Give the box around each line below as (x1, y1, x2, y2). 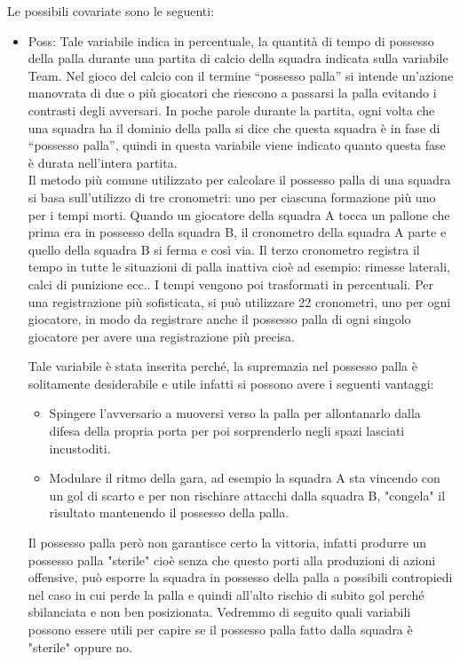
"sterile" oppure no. (28, 637, 132, 656)
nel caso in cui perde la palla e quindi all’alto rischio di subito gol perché (28, 585, 424, 603)
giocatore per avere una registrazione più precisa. (28, 327, 296, 345)
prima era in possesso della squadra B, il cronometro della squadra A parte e (28, 223, 447, 241)
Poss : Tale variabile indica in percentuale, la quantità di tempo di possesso (28, 31, 434, 50)
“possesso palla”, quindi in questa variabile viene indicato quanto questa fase (28, 136, 446, 154)
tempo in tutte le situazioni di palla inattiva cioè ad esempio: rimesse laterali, (28, 257, 450, 276)
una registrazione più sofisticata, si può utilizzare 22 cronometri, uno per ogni (28, 292, 451, 311)
